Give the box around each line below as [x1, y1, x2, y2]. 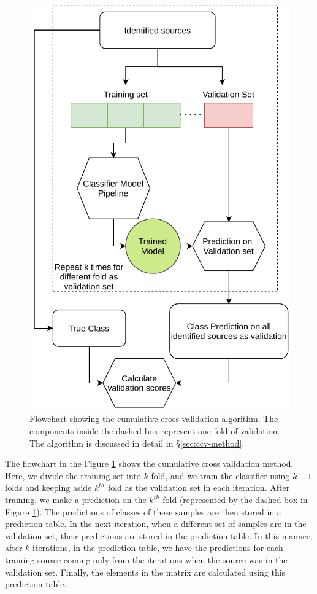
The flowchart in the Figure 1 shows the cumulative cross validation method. [5, 457, 294, 470]
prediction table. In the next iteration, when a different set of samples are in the [5, 517, 307, 530]
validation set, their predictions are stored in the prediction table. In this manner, [5, 529, 313, 542]
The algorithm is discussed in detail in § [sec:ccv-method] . [29, 436, 245, 449]
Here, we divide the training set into [5, 469, 141, 482]
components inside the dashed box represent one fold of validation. [29, 424, 280, 437]
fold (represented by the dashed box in [162, 493, 308, 506]
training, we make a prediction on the [5, 493, 147, 506]
